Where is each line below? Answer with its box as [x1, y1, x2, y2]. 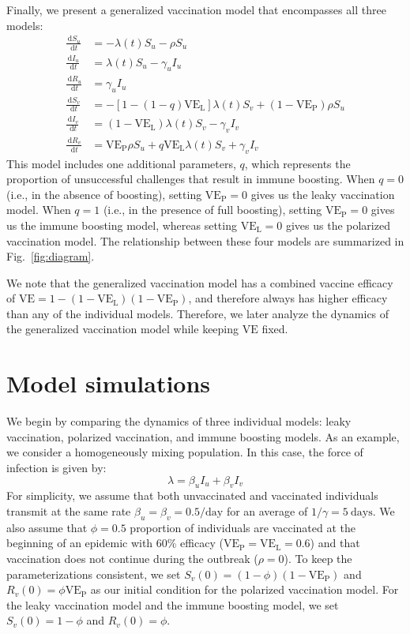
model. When [6, 201, 71, 218]
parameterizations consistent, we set [6, 565, 181, 582]
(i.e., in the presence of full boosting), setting [103, 201, 322, 218]
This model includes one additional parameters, [6, 155, 236, 171]
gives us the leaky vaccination [250, 186, 395, 202]
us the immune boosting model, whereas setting [6, 216, 237, 233]
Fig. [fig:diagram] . [6, 248, 95, 264]
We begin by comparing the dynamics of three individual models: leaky [6, 413, 352, 430]
